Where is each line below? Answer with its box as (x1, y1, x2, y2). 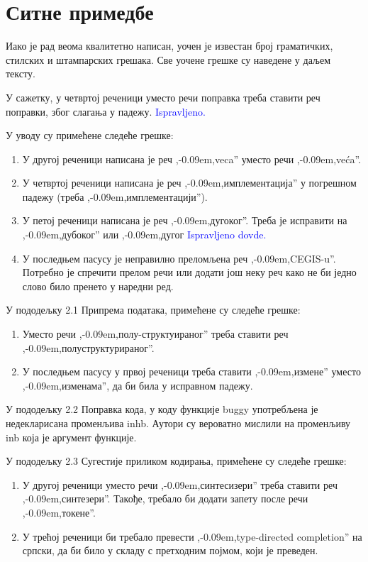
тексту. (6, 66, 35, 81)
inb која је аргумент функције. (6, 429, 137, 444)
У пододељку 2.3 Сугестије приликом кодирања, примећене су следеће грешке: (6, 453, 347, 468)
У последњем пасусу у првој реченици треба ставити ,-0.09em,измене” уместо (22, 364, 361, 379)
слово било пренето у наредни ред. (22, 278, 174, 293)
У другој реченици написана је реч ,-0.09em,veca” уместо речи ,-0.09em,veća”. (22, 151, 362, 166)
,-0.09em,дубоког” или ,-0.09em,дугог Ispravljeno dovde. (22, 227, 267, 242)
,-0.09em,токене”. (22, 505, 96, 519)
